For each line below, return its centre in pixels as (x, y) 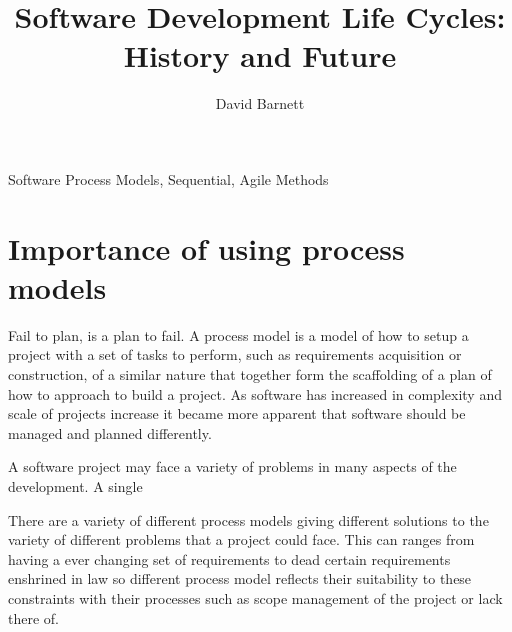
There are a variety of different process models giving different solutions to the (248, 519)
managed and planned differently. (110, 432)
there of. (33, 617)
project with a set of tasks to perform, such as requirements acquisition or (235, 354)
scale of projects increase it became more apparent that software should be (237, 413)
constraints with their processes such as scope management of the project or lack (255, 597)
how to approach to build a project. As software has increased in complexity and (255, 393)
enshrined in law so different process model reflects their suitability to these (240, 578)
